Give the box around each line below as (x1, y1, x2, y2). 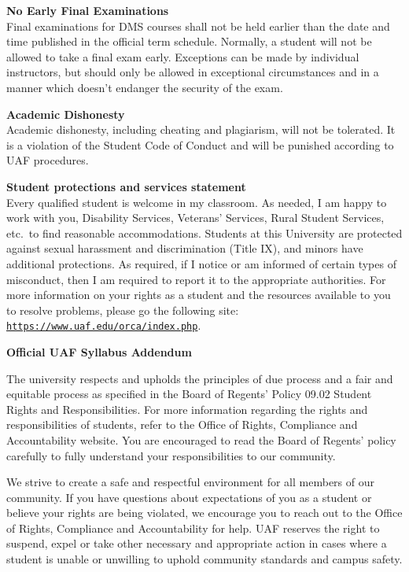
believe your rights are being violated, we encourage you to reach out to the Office (6, 504, 403, 521)
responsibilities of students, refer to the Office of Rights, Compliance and (6, 416, 358, 433)
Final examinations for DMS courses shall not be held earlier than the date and (6, 17, 390, 34)
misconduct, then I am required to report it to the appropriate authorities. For (6, 271, 386, 287)
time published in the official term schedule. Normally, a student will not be (6, 33, 372, 50)
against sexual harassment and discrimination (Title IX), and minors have (6, 240, 363, 256)
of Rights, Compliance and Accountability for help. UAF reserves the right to (6, 519, 380, 536)
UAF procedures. (6, 152, 89, 168)
